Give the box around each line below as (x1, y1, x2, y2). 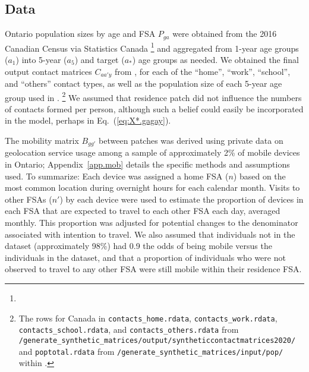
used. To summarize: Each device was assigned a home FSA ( (5, 169, 229, 182)
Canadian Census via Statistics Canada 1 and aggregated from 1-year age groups (5, 40, 299, 54)
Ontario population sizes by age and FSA (5, 27, 156, 40)
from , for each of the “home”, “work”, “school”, (115, 65, 291, 77)
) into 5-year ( (15, 53, 67, 65)
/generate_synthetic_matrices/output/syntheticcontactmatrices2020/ (18, 336, 296, 345)
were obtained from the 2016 (172, 27, 277, 40)
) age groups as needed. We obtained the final (132, 53, 299, 65)
